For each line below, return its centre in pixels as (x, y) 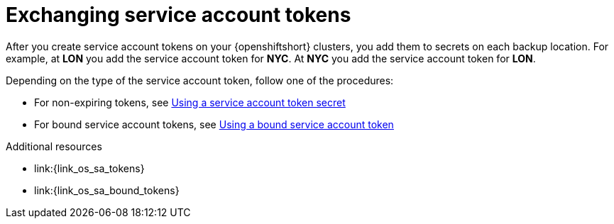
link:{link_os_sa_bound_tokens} (107, 190)
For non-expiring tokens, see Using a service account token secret (190, 102)
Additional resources (54, 146)
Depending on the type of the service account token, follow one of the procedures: (200, 80)
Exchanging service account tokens (179, 15)
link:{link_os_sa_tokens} (89, 168)
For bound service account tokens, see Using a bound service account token (214, 124)
